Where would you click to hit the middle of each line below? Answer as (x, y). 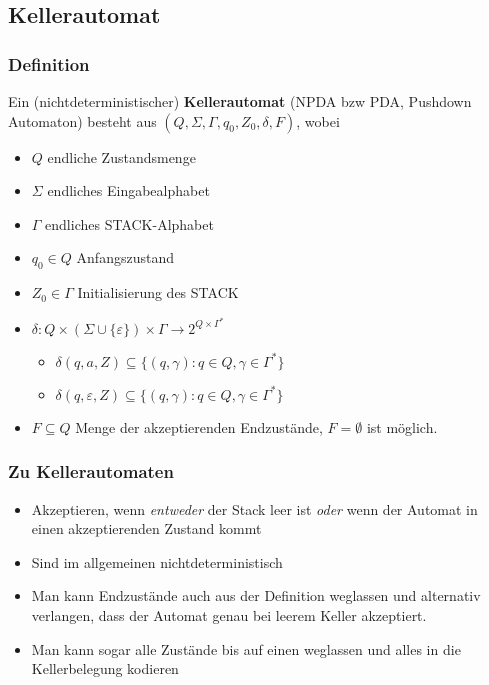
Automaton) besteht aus (82, 120)
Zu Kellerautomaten (91, 471)
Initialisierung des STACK (158, 292)
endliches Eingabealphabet (128, 190)
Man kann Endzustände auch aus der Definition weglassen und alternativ (256, 595)
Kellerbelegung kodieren (105, 668)
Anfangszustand (125, 257)
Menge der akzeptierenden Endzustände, (199, 426)
